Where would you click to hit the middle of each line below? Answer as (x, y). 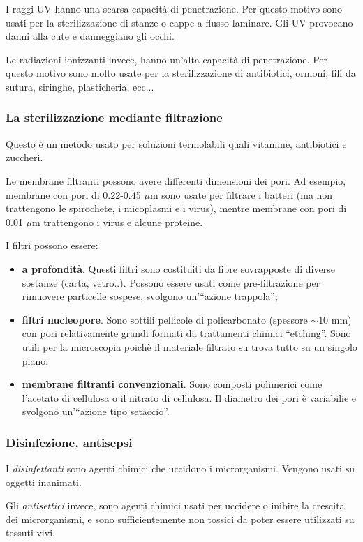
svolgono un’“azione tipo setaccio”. (96, 411)
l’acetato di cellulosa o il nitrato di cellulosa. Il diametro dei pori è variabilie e (189, 397)
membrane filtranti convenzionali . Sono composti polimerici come (172, 384)
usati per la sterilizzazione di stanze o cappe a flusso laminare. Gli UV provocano (179, 22)
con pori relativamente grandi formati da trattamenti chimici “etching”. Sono (186, 333)
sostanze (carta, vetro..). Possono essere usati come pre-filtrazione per (171, 282)
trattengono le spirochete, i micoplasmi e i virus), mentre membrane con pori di (176, 208)
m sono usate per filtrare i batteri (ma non (241, 194)
